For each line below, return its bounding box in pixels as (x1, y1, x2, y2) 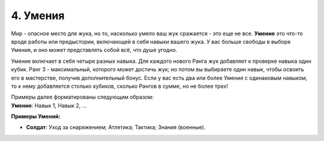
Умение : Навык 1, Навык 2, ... (11, 102, 87, 109)
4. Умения (11, 9, 65, 22)
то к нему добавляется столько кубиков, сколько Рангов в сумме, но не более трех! (11, 82, 228, 90)
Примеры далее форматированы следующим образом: (11, 93, 154, 101)
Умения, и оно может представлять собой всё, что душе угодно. (11, 47, 178, 54)
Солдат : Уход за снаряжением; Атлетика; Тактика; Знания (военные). (26, 124, 206, 131)
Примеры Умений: (11, 113, 61, 120)
